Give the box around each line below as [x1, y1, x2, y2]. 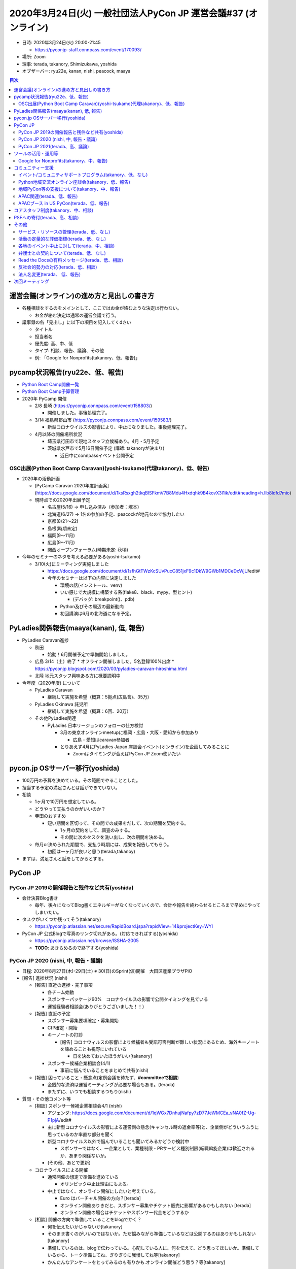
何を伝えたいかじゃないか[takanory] [47, 1223, 123, 1229]
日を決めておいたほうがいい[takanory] [72, 1053, 152, 1059]
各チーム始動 [47, 989, 75, 995]
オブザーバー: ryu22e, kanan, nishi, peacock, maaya [22, 68, 131, 74]
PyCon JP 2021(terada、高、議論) [18, 143, 89, 149]
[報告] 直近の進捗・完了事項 [34, 982, 93, 988]
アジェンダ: [47, 1110, 71, 1116]
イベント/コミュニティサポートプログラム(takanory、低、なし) [18, 172, 148, 178]
